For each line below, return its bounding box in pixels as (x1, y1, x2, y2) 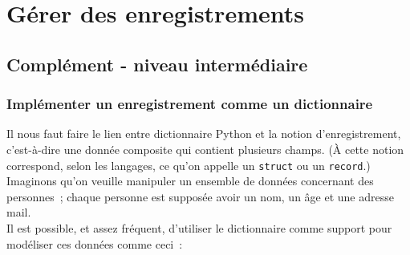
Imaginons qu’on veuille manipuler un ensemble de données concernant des (6, 172, 374, 189)
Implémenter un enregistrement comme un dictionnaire (6, 94, 373, 114)
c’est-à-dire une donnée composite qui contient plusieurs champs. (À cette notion (6, 140, 404, 157)
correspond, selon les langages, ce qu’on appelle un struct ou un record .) (6, 156, 371, 173)
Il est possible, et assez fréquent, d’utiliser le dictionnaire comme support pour (6, 220, 392, 236)
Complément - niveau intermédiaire (6, 51, 308, 76)
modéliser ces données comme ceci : (6, 235, 183, 252)
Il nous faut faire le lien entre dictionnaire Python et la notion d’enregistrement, (6, 125, 401, 142)
